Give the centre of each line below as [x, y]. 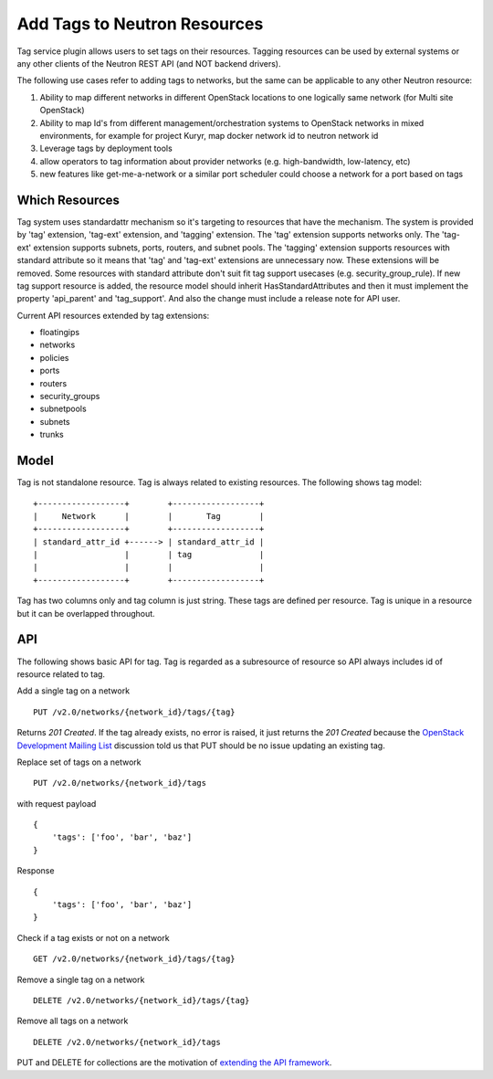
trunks [52, 435]
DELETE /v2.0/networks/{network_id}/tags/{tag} [142, 1000]
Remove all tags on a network [73, 1021]
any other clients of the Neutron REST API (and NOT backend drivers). [149, 63]
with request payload [57, 803]
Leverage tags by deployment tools [106, 148]
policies [54, 357]
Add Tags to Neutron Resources [140, 24]
